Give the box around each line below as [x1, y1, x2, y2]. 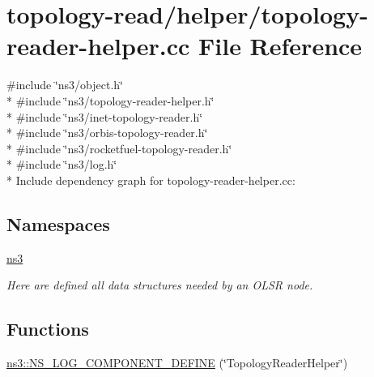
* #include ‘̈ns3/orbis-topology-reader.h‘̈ [6, 124, 208, 141]
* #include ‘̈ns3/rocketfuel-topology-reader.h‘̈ [6, 139, 232, 156]
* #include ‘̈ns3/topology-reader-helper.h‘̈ [6, 92, 215, 109]
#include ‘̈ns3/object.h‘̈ [6, 76, 123, 93]
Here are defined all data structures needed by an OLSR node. [6, 276, 313, 293]
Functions [6, 316, 89, 341]
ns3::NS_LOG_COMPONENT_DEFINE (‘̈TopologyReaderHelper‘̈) [6, 354, 348, 371]
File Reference [198, 29, 363, 62]
